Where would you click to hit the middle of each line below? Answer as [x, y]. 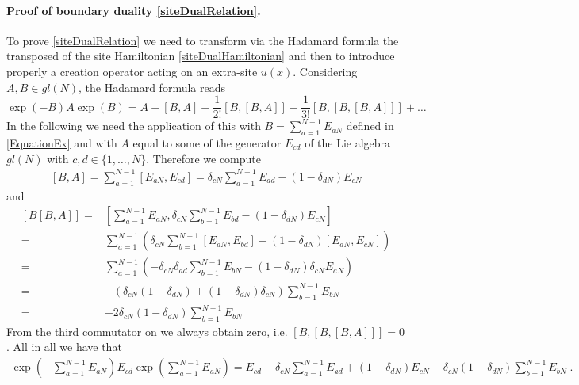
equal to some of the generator [207, 143]
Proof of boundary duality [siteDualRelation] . [134, 10]
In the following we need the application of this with [134, 126]
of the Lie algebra [348, 143]
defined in [370, 126]
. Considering [325, 71]
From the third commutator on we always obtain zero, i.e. [147, 331]
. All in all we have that [64, 347]
